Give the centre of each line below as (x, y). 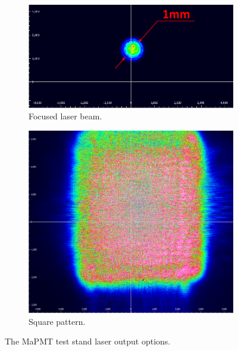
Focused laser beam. (65, 116)
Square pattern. (57, 321)
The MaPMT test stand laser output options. (88, 341)
